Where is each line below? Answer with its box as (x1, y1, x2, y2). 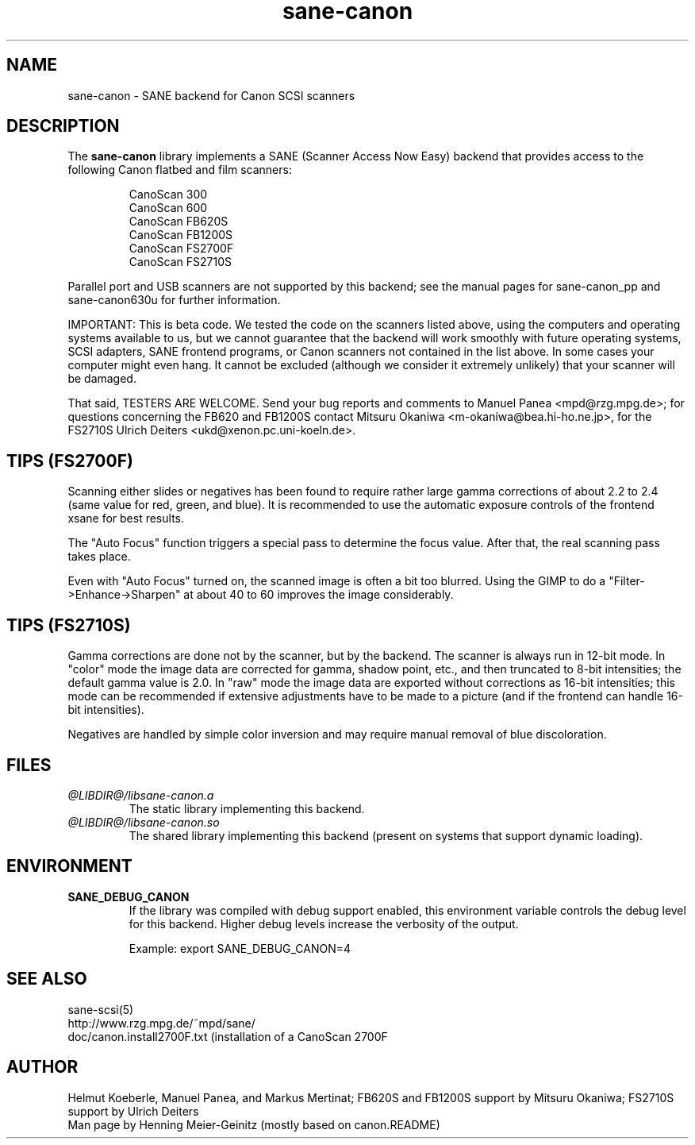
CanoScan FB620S (129, 214, 228, 229)
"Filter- (609, 574, 645, 588)
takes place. (67, 549, 131, 564)
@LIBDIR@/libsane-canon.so (67, 815, 220, 829)
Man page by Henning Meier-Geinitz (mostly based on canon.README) (67, 1117, 440, 1132)
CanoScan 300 (129, 187, 208, 202)
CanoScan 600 (129, 201, 208, 215)
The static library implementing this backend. (129, 801, 365, 815)
